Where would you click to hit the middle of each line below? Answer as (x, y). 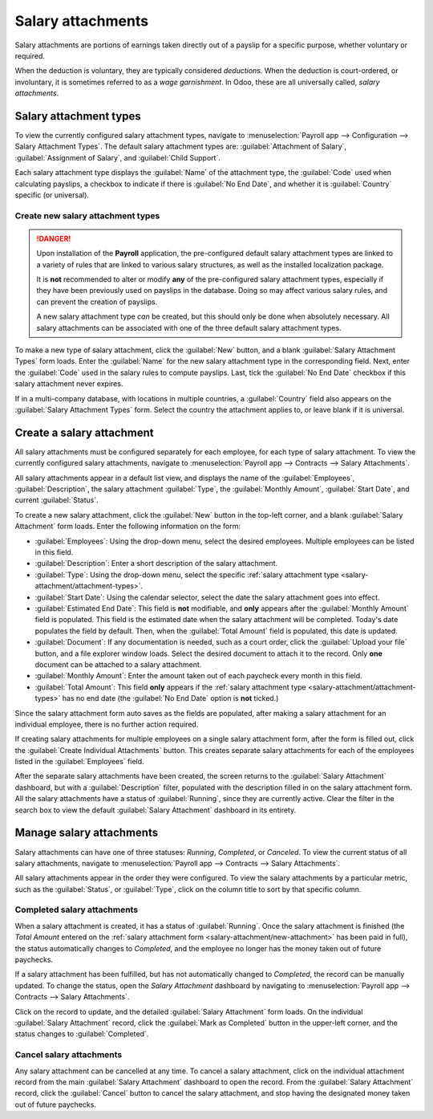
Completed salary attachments (77, 909)
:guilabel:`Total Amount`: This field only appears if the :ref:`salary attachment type (170, 687)
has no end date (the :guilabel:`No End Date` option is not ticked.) (170, 698)
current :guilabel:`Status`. (57, 500)
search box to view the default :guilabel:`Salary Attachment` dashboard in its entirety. (156, 810)
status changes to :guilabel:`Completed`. (82, 1034)
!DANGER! (54, 238)
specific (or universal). (52, 195)
